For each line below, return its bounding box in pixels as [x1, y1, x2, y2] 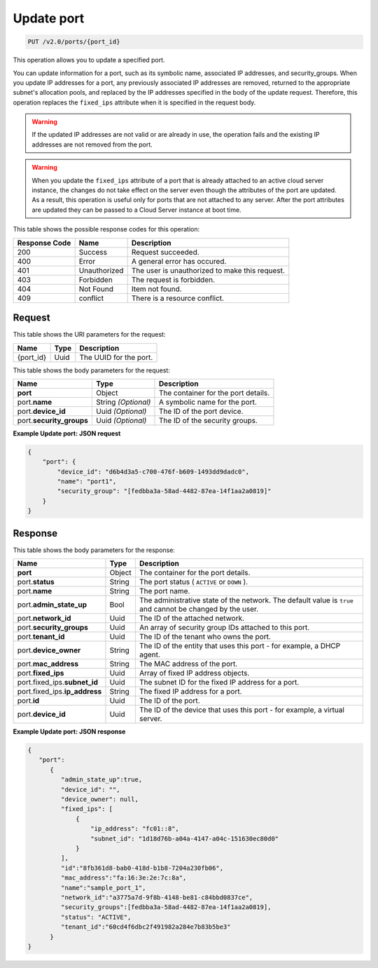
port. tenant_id [17, 632, 65, 642]
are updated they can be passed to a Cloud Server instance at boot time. [31, 206, 241, 214]
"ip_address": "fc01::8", [90, 825, 180, 833]
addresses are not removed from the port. [31, 140, 153, 149]
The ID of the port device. [158, 406, 244, 416]
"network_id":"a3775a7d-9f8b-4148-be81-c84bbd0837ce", [60, 893, 253, 901]
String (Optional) [95, 397, 151, 407]
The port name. [139, 586, 190, 596]
